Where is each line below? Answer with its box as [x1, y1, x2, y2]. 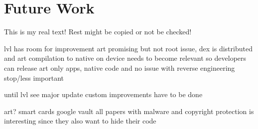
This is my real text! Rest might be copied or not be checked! [4, 26, 192, 37]
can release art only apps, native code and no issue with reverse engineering [4, 62, 235, 73]
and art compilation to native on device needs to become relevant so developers [4, 53, 247, 63]
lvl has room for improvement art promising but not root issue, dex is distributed [4, 43, 253, 53]
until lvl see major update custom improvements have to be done [4, 89, 203, 100]
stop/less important [4, 72, 64, 83]
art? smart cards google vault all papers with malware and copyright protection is [4, 106, 254, 116]
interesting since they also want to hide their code [4, 116, 156, 126]
